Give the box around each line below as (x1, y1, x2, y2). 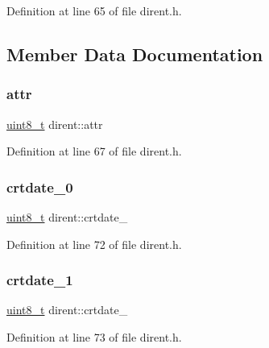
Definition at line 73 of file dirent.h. (6, 329, 182, 345)
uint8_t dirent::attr (6, 115, 103, 132)
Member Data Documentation (6, 41, 263, 66)
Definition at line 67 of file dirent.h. (6, 143, 182, 159)
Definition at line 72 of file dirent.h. (6, 235, 182, 252)
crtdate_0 (6, 176, 73, 197)
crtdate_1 (6, 270, 73, 290)
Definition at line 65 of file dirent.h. (6, 2, 182, 19)
